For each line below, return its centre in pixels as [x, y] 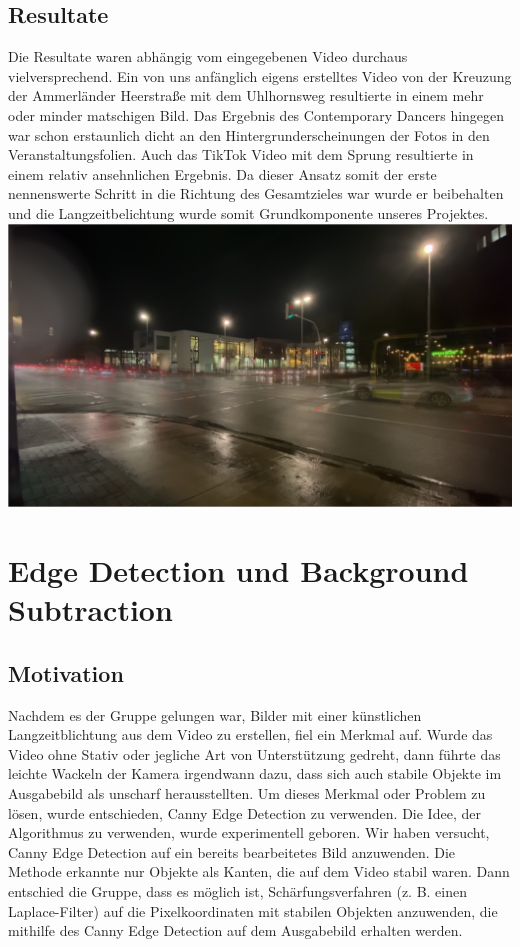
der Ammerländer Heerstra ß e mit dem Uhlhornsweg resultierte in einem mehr [246, 95]
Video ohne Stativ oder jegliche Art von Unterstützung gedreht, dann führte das [254, 753]
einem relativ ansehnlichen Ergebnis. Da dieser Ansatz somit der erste [222, 173]
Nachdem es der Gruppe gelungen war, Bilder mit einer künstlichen [215, 714]
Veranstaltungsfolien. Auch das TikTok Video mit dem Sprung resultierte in [241, 154]
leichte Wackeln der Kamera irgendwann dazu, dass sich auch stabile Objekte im [255, 773]
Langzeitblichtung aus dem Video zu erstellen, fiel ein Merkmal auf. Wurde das [250, 734]
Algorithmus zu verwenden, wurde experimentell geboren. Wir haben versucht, [249, 832]
